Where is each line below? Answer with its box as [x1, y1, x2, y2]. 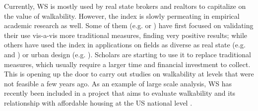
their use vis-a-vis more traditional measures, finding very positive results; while [4, 30, 248, 40]
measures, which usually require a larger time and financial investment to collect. [4, 59, 251, 69]
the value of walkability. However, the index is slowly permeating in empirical [4, 10, 240, 21]
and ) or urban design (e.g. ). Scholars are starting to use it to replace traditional [4, 49, 252, 59]
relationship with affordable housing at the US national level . [4, 97, 193, 108]
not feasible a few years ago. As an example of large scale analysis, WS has [4, 78, 232, 88]
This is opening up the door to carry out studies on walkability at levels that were [4, 69, 254, 79]
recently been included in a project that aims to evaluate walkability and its [4, 88, 236, 98]
